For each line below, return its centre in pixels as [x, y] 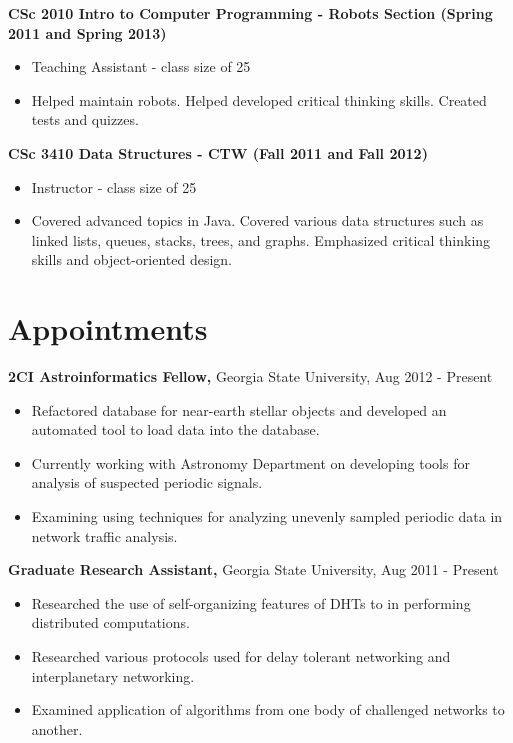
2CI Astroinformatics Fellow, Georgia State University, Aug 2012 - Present [250, 376]
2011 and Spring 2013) [87, 32]
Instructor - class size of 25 [114, 186]
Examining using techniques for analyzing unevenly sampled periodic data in [267, 516]
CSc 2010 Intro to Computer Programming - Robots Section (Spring [250, 13]
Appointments [108, 328]
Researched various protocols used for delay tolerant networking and [241, 656]
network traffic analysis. [104, 535]
